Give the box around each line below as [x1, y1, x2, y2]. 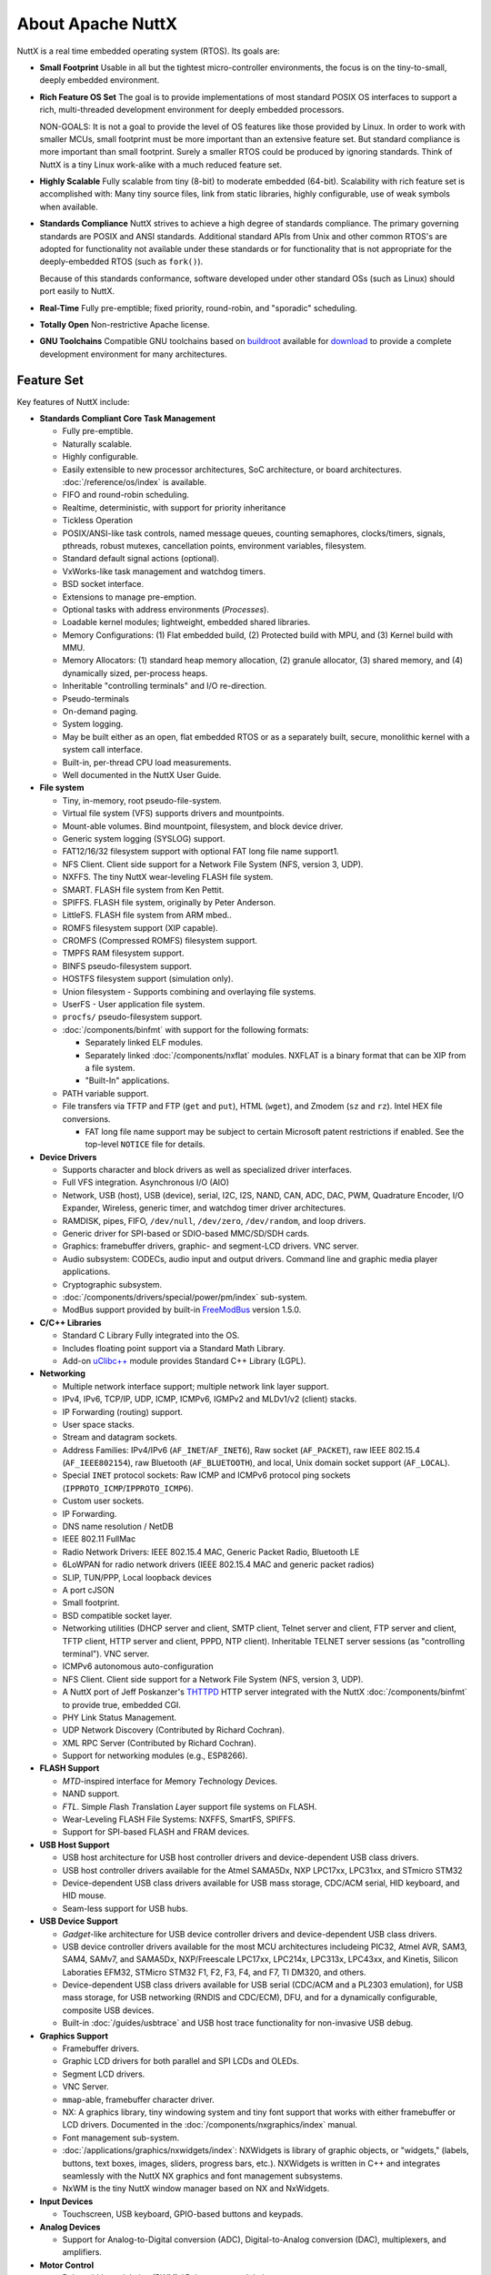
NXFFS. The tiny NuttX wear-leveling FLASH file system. [62, 872, 274, 883]
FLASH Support [39, 1763, 100, 1774]
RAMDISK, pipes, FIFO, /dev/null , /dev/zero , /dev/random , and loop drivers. [62, 1215, 366, 1226]
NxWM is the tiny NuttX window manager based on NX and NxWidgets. [62, 2183, 330, 2194]
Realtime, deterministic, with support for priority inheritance [62, 501, 286, 513]
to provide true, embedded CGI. [62, 1699, 182, 1710]
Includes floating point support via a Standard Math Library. [62, 1342, 286, 1353]
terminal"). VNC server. [62, 1648, 150, 1659]
